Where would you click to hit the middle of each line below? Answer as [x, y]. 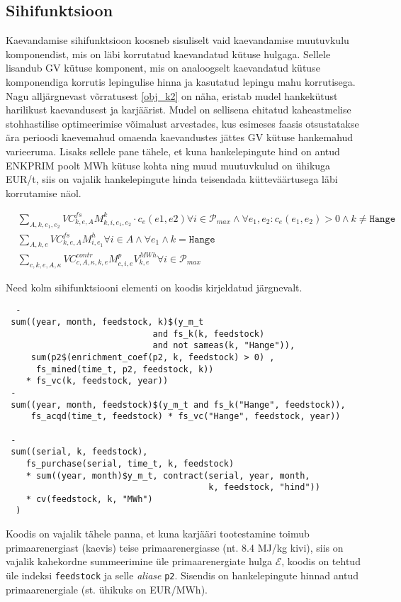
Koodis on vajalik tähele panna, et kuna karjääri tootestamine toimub [158, 534]
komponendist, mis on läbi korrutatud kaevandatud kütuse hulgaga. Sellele [168, 54]
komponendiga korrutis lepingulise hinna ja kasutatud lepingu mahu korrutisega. [181, 81]
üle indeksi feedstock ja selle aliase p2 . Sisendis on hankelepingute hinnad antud [182, 575]
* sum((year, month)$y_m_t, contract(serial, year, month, [168, 475]
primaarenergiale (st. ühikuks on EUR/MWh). [107, 589]
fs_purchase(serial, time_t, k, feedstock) [130, 463]
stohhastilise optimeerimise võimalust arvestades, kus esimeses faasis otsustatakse [182, 123]
